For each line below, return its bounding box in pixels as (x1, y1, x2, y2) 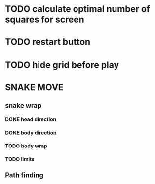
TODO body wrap (5, 142, 48, 149)
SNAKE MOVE (5, 81, 64, 93)
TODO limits (5, 155, 35, 162)
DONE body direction (5, 129, 57, 136)
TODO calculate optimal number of (5, 3, 151, 15)
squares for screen (5, 14, 85, 25)
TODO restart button (5, 37, 90, 48)
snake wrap (5, 101, 42, 110)
